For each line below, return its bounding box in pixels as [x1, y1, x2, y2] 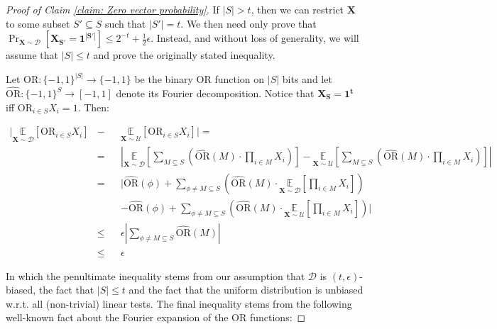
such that [104, 16, 146, 30]
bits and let [282, 72, 332, 87]
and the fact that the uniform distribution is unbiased [129, 282, 364, 297]
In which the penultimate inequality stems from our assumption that [6, 268, 305, 283]
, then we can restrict [251, 2, 344, 16]
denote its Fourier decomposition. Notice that [116, 86, 315, 101]
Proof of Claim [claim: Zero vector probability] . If [6, 2, 219, 16]
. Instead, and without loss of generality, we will [151, 30, 359, 45]
